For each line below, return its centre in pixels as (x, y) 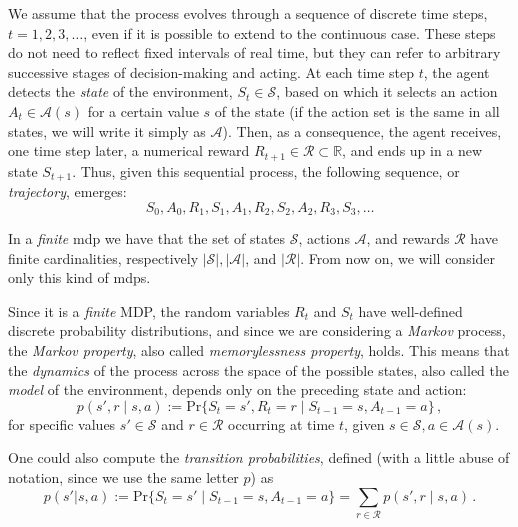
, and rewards (408, 238)
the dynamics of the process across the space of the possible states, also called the (258, 369)
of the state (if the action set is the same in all (357, 110)
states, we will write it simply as (107, 130)
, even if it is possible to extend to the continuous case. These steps (289, 32)
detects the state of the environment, (120, 91)
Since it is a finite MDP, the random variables (149, 310)
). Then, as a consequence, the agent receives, (362, 130)
